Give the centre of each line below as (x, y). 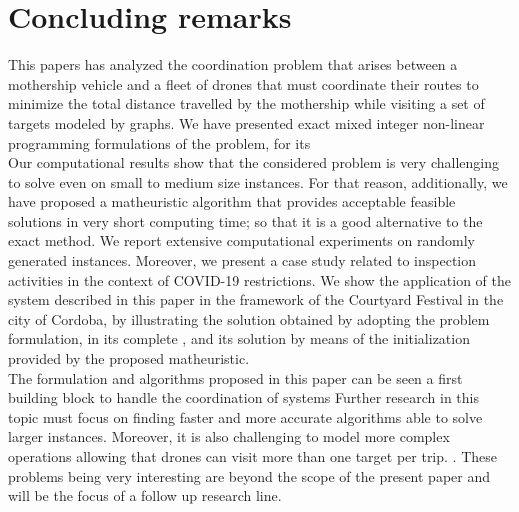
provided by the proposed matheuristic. (129, 358)
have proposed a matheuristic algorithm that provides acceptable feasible (232, 201)
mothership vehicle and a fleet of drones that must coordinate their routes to (243, 83)
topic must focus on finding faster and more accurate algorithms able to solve (245, 416)
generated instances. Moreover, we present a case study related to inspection (242, 260)
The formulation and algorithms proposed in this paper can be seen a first (235, 377)
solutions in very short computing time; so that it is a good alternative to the (245, 220)
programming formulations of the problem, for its (159, 142)
